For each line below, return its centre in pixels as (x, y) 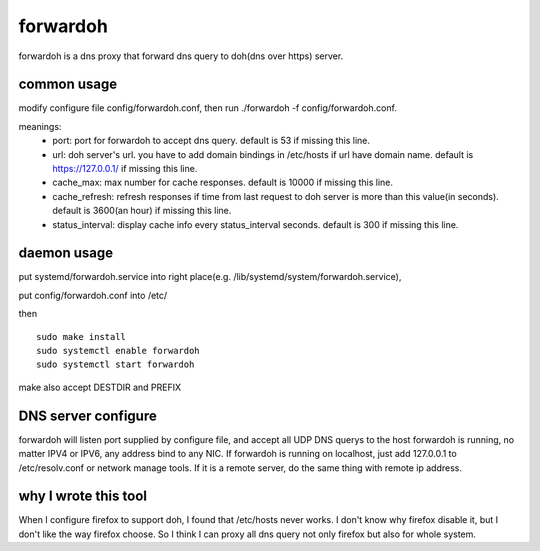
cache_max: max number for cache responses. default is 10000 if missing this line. (223, 182)
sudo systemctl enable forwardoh (118, 351)
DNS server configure (87, 415)
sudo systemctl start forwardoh (115, 364)
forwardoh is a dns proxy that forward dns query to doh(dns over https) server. (181, 56)
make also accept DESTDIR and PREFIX (100, 387)
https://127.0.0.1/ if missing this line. (125, 169)
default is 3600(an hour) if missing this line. (142, 211)
